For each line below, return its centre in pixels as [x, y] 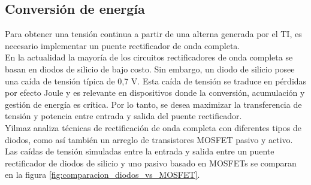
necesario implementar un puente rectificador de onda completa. [123, 45]
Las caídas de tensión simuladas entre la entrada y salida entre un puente [140, 151]
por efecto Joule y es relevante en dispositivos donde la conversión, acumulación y [155, 92]
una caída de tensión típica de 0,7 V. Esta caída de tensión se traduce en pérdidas [156, 81]
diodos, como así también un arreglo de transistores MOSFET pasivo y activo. [149, 139]
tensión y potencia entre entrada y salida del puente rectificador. [123, 116]
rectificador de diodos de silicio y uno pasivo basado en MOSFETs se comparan [151, 163]
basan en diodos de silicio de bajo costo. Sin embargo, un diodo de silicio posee [150, 69]
